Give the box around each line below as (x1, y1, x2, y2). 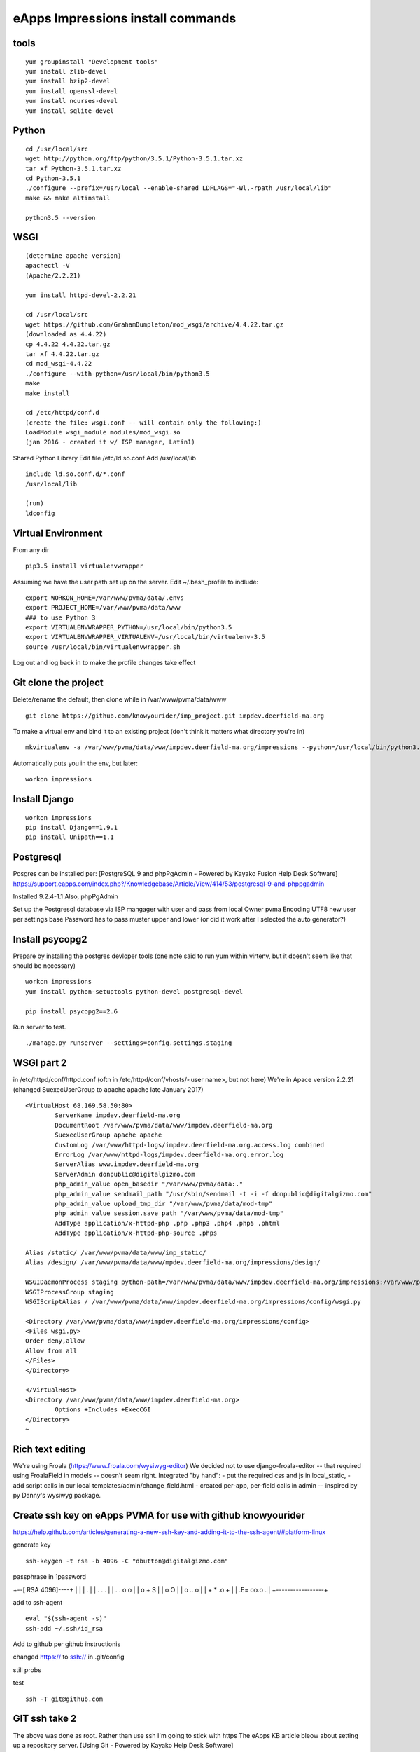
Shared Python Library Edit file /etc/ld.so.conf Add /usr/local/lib (13, 453, 196, 462)
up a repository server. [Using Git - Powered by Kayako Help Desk (13, 1741, 204, 1749)
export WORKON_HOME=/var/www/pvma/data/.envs (25, 594, 185, 602)
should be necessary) (13, 961, 76, 970)
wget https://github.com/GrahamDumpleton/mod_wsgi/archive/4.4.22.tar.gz (25, 320, 284, 329)
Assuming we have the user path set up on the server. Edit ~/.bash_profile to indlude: (13, 577, 259, 586)
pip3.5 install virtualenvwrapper (25, 562, 143, 570)
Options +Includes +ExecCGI (55, 1406, 151, 1414)
